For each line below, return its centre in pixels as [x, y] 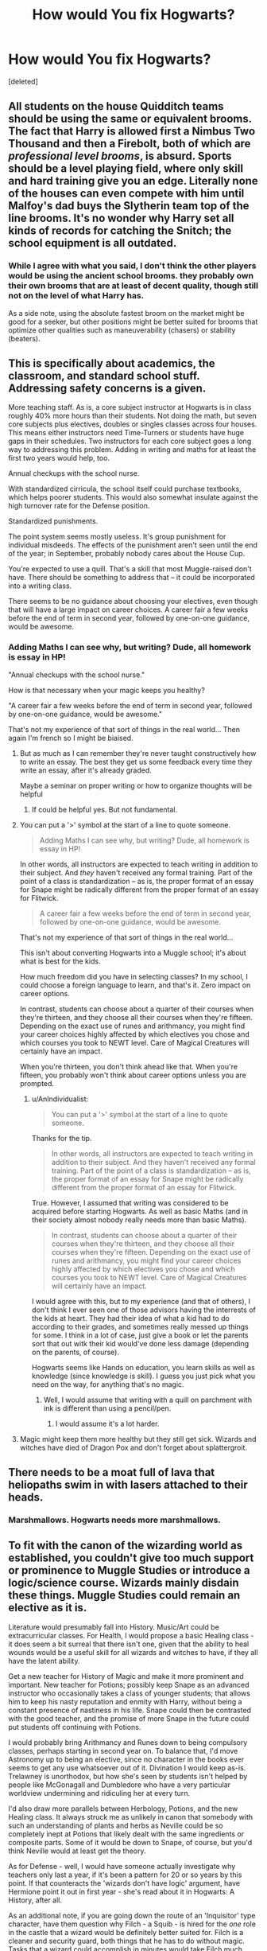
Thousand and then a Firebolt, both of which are [130, 144]
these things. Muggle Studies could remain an [124, 1596]
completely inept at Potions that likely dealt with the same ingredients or [126, 1834]
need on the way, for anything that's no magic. [108, 1384]
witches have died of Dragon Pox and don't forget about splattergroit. [133, 1447]
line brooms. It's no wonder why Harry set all [121, 218]
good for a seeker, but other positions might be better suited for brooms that [133, 321]
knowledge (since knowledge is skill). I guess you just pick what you [143, 1376]
